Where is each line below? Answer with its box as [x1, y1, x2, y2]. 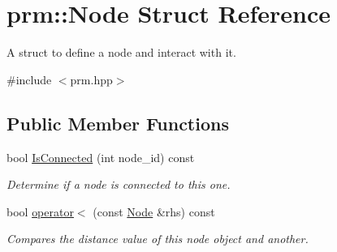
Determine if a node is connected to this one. [6, 176, 231, 193]
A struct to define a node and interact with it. [6, 44, 236, 61]
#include [6, 70, 52, 88]
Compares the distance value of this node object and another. [6, 230, 309, 247]
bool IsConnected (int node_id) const [6, 148, 195, 165]
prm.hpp [70, 70, 113, 88]
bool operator [6, 203, 74, 220]
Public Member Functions [6, 110, 229, 135]
